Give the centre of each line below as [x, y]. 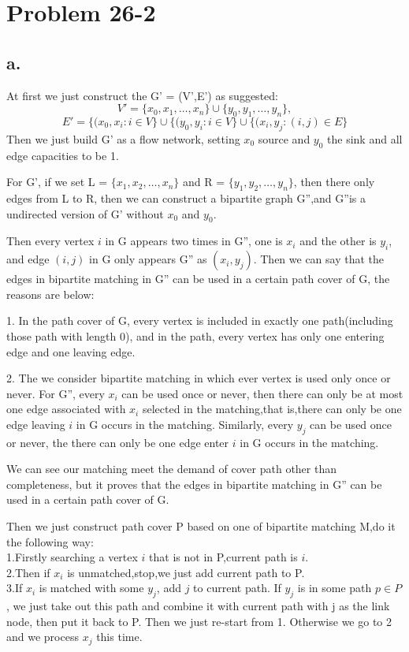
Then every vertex [50, 241]
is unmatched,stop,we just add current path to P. [186, 572]
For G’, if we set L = [57, 182]
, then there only [334, 182]
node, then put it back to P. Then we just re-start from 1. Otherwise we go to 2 [199, 621]
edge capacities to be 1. [63, 155]
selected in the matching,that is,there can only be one [272, 409]
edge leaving [36, 424]
